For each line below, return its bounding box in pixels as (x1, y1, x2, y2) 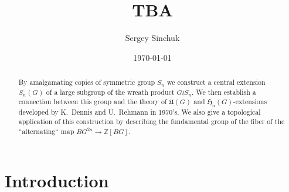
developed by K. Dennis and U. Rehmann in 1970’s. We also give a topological (18, 107, 261, 116)
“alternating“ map (18, 126, 74, 136)
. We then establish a (192, 87, 256, 97)
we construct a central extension (166, 77, 266, 87)
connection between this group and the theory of (18, 97, 167, 107)
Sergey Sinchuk (125, 32, 180, 44)
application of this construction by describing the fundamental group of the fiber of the (18, 116, 285, 126)
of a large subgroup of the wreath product (46, 87, 175, 97)
